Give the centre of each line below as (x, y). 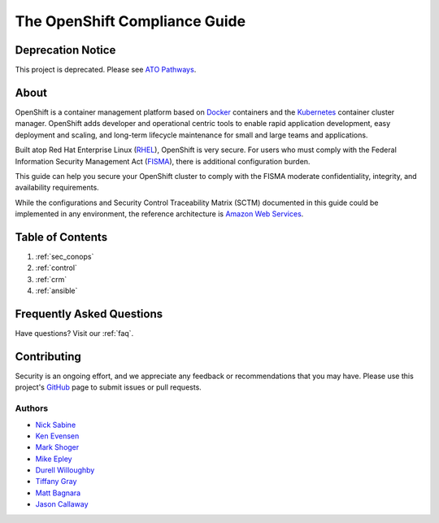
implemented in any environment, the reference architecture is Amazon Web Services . (159, 214)
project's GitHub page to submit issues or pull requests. (109, 387)
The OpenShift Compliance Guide (130, 21)
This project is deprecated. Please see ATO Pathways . (106, 70)
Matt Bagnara (58, 493)
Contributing (48, 357)
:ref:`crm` (51, 279)
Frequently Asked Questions (89, 314)
